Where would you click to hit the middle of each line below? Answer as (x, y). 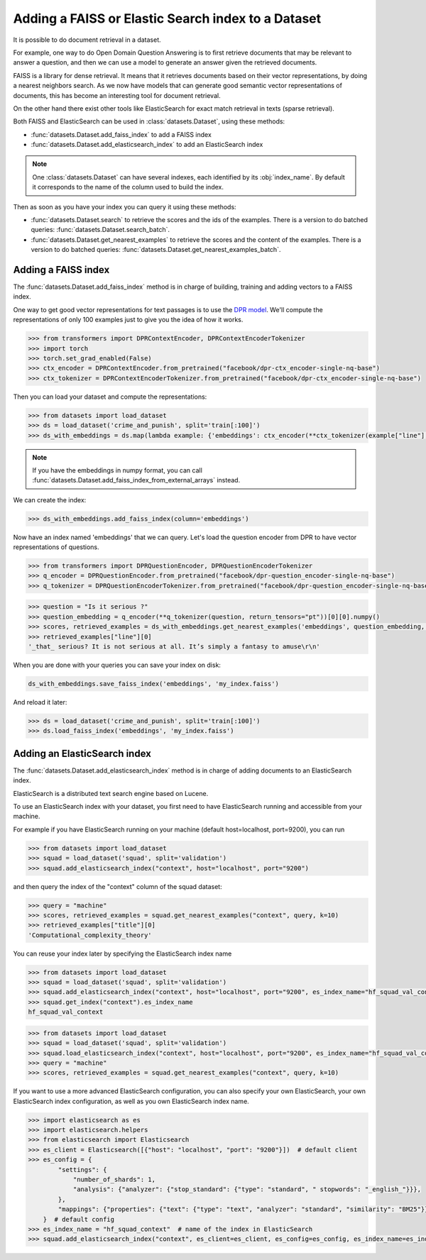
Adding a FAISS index (61, 270)
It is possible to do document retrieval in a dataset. (87, 40)
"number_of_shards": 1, (114, 1180)
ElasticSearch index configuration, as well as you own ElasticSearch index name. (131, 1101)
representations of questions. (56, 547)
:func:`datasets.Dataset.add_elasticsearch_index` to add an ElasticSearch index (147, 145)
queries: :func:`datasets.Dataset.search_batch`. (100, 230)
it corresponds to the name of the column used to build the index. (128, 187)
